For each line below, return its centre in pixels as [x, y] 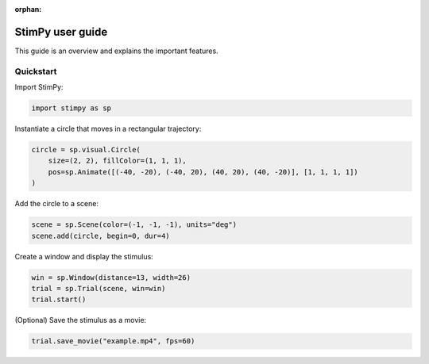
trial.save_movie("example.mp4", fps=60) [113, 341]
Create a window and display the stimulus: [84, 256]
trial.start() [59, 300]
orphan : [28, 9]
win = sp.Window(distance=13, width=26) [111, 277]
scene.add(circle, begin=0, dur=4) [100, 236]
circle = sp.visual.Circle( [86, 149]
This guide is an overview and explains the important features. [116, 51]
